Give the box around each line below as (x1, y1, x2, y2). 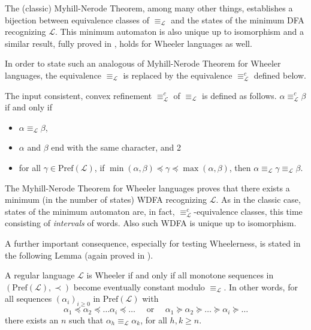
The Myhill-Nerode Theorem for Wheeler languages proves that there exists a (5, 181, 290, 194)
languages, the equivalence (5, 68, 102, 81)
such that (68, 313, 104, 326)
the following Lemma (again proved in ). (5, 248, 153, 261)
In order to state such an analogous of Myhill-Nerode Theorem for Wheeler (5, 57, 281, 70)
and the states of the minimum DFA (171, 13, 304, 26)
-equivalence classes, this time (194, 205, 303, 217)
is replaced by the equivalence (123, 68, 233, 81)
